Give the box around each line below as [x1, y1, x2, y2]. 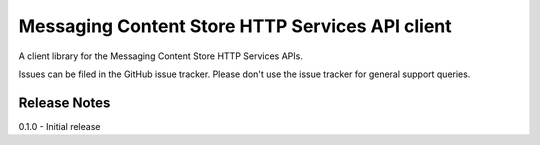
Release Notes [18, 94, 111, 111]
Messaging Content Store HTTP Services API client [18, 15, 452, 37]
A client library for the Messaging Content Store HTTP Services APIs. [18, 50, 304, 62]
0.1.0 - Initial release [18, 120, 101, 132]
